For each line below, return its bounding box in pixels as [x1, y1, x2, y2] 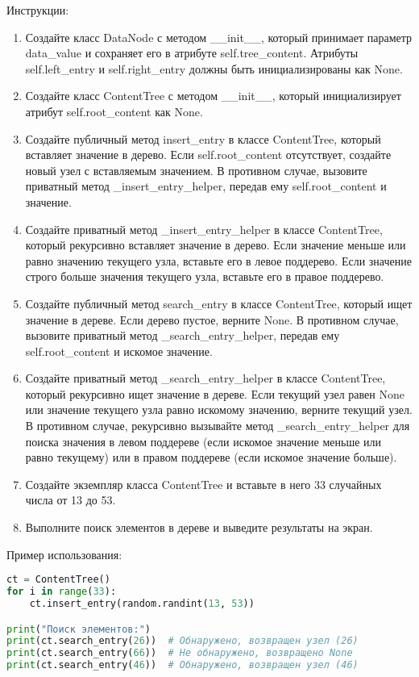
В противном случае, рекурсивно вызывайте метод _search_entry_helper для [25, 417, 410, 434]
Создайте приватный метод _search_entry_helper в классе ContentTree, [25, 370, 386, 387]
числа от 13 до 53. [25, 491, 116, 508]
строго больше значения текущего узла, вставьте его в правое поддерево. [25, 268, 384, 285]
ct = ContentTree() [6, 574, 110, 586]
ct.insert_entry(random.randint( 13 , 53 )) [29, 597, 255, 609]
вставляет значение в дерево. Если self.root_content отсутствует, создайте [25, 146, 392, 163]
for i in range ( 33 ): [6, 586, 117, 598]
